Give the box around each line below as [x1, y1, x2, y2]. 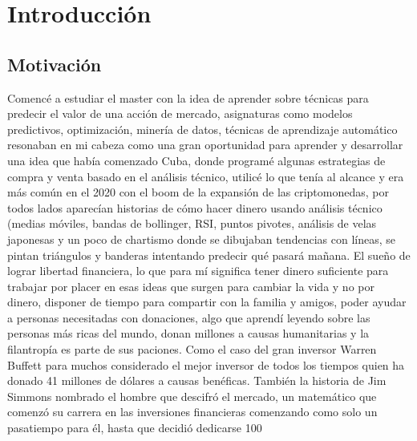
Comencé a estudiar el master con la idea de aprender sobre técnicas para [7, 89, 369, 106]
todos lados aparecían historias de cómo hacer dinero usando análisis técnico [7, 199, 383, 216]
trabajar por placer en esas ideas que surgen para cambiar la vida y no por [7, 277, 374, 294]
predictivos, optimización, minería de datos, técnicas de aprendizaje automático [7, 120, 398, 137]
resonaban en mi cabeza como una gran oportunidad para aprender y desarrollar [7, 136, 403, 153]
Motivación [7, 51, 102, 76]
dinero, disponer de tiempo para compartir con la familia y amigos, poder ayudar [7, 293, 407, 310]
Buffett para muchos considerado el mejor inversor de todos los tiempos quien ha [7, 356, 405, 373]
